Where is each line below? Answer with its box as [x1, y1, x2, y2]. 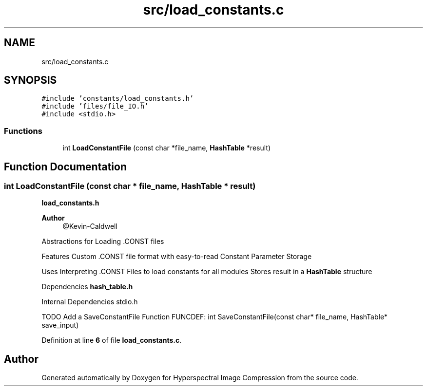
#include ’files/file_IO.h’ [41, 102, 149, 111]
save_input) [41, 321, 79, 330]
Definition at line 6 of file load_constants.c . [41, 336, 182, 345]
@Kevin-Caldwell [62, 222, 117, 231]
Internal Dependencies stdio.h [41, 297, 138, 306]
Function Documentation [4, 160, 127, 173]
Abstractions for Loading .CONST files [41, 237, 164, 246]
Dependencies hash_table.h [41, 282, 133, 291]
